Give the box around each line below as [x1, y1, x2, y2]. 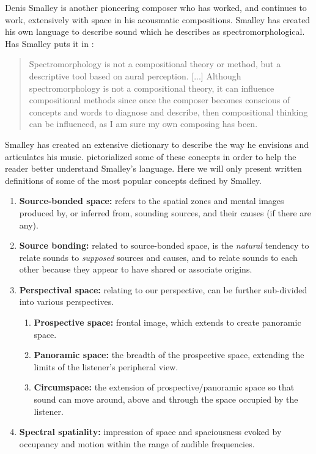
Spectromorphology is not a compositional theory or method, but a [29, 57, 281, 70]
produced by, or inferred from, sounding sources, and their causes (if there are [19, 206, 311, 219]
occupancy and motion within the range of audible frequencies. [19, 437, 255, 450]
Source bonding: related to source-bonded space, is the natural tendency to [19, 239, 309, 252]
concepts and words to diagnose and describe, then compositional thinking [29, 105, 308, 118]
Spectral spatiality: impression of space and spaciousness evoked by [19, 425, 282, 438]
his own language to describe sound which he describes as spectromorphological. [5, 25, 305, 38]
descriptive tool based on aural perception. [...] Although [29, 69, 241, 82]
